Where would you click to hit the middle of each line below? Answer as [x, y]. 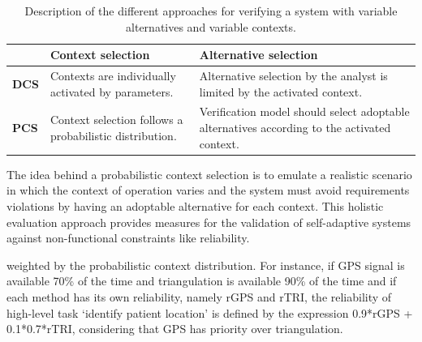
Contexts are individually [113, 76]
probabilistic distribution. [113, 135]
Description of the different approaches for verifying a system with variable [211, 11]
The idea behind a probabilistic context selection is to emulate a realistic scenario [209, 174]
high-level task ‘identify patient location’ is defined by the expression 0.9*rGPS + [210, 312]
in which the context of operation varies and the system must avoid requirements [208, 190]
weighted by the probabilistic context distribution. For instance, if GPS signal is [206, 265]
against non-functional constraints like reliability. [128, 238]
